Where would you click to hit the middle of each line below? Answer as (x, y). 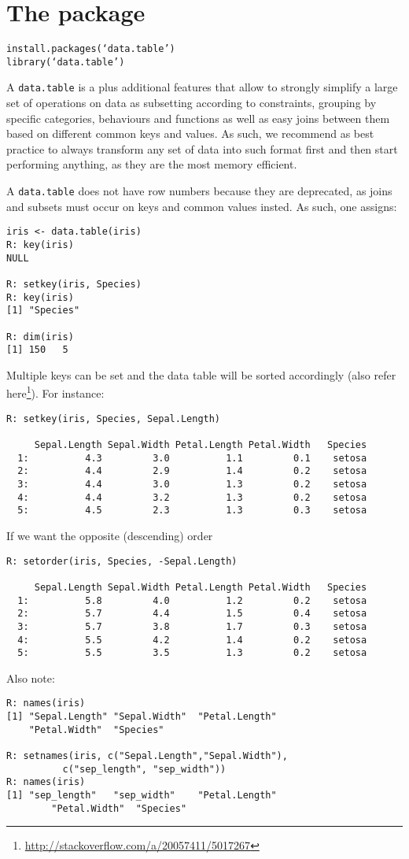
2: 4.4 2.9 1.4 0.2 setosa (192, 471)
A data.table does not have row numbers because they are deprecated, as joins (199, 191)
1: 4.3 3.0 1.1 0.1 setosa (192, 458)
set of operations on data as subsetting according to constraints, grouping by (192, 103)
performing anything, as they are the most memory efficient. (152, 164)
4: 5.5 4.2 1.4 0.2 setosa (192, 640)
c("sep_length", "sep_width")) (144, 769)
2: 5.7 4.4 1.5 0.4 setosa (192, 614)
